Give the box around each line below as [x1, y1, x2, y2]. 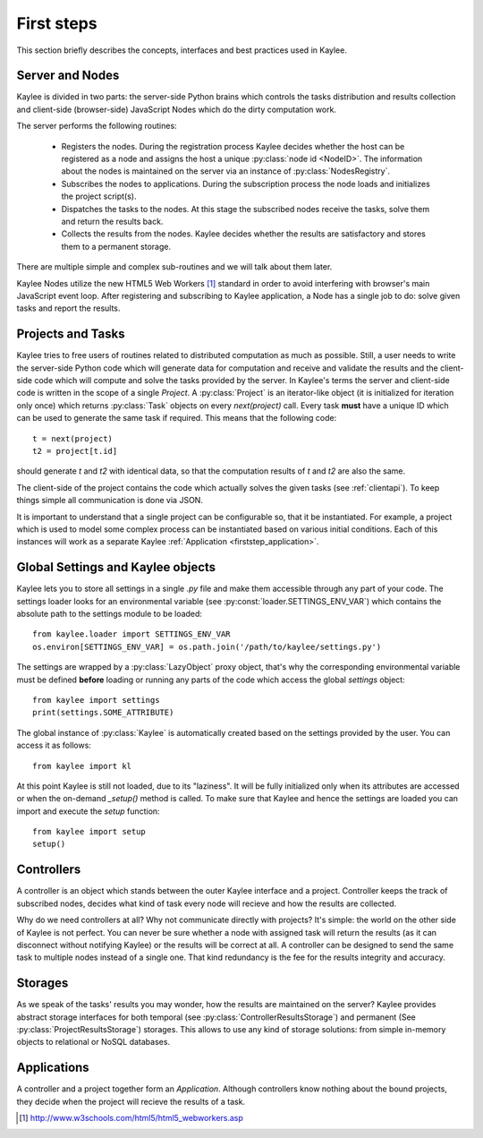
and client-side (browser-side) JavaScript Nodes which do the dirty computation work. [16, 104, 337, 115]
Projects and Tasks [16, 327, 125, 342]
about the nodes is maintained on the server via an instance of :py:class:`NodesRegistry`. [61, 166, 391, 176]
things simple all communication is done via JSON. [16, 495, 203, 506]
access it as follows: [16, 740, 91, 751]
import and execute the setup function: [16, 806, 160, 817]
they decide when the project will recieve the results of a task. [16, 1096, 246, 1107]
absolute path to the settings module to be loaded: [16, 608, 203, 619]
